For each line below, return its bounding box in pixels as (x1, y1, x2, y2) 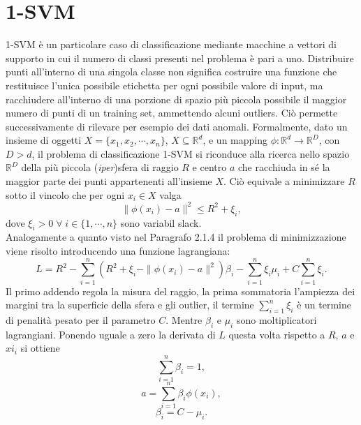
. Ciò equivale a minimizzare (223, 174, 345, 188)
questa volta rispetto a (228, 327, 325, 341)
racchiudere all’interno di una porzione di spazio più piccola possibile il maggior (6, 91, 347, 106)
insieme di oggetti (6, 133, 82, 147)
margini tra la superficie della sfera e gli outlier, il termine (6, 297, 254, 312)
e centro (192, 160, 227, 174)
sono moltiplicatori (236, 313, 317, 327)
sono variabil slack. (120, 215, 202, 230)
